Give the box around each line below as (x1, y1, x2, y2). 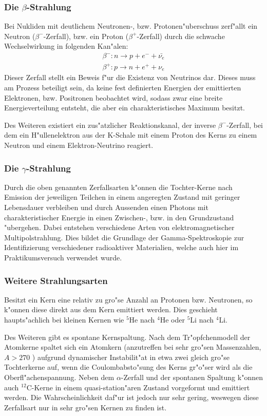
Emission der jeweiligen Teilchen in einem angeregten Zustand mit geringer (4, 192, 240, 202)
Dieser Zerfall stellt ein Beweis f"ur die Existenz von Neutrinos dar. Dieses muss (4, 72, 256, 83)
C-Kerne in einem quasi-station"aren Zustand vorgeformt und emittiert (26, 382, 250, 392)
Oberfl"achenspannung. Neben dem (4, 371, 115, 382)
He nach (129, 314, 155, 325)
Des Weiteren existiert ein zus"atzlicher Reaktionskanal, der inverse (4, 119, 216, 130)
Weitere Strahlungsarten (4, 274, 108, 287)
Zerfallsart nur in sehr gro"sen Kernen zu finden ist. (4, 402, 167, 412)
